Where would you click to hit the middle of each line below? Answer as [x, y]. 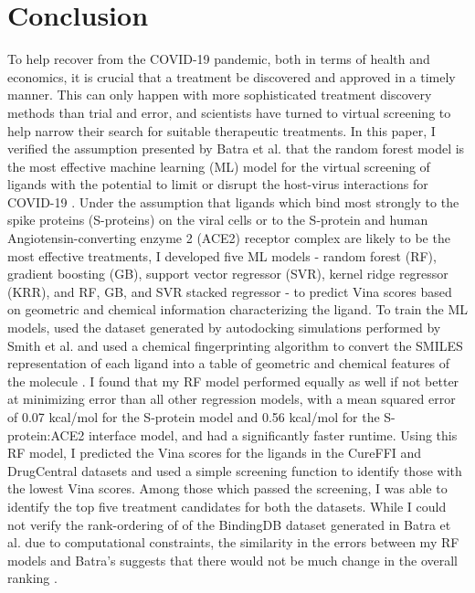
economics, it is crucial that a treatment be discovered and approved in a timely [232, 76]
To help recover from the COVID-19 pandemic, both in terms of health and [219, 59]
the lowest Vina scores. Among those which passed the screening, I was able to [227, 488]
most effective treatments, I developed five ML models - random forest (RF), [222, 255]
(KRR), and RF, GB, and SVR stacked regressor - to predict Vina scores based [230, 291]
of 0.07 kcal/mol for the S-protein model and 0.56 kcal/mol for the [194, 417]
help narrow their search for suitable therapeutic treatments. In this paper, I [222, 130]
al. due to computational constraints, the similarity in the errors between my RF [233, 542]
